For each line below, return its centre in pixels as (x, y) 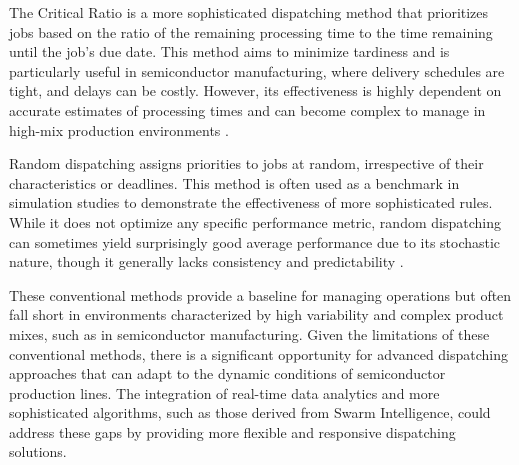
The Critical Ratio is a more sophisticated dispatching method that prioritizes (249, 12)
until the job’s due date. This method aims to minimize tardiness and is (229, 51)
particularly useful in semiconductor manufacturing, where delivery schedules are (257, 70)
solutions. (38, 451)
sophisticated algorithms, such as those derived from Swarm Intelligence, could (250, 412)
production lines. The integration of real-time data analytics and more (224, 392)
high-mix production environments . (119, 129)
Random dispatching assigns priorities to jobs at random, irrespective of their (246, 163)
